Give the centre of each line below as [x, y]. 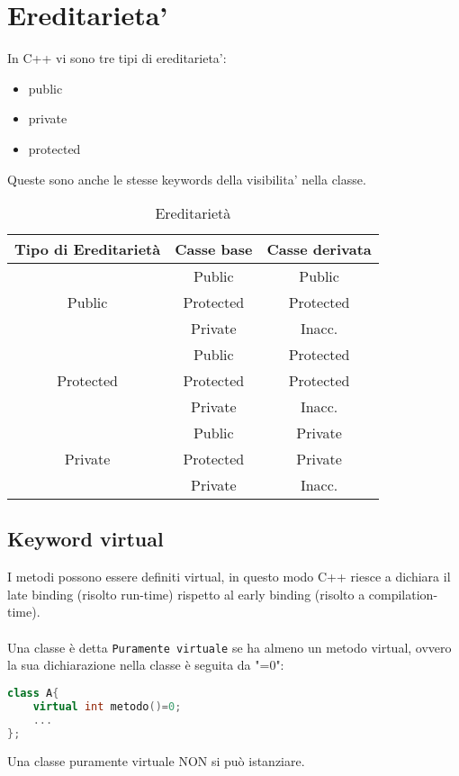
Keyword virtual [85, 539]
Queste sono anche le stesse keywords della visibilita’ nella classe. [187, 179]
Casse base [214, 249]
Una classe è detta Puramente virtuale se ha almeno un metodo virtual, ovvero [229, 647]
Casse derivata [319, 249]
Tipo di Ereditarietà [88, 249]
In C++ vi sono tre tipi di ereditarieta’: [117, 58]
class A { [33, 693]
